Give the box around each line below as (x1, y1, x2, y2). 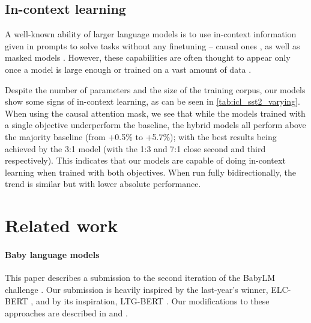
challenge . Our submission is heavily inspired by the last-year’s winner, (5, 283, 268, 295)
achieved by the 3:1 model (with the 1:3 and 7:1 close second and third (5, 142, 266, 155)
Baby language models (5, 248, 100, 260)
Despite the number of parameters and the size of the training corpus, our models (5, 83, 306, 96)
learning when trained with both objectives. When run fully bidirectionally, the (5, 165, 296, 178)
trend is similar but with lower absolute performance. (5, 177, 201, 190)
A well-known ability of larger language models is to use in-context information (5, 28, 297, 40)
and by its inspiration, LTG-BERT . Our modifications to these (35, 295, 270, 307)
